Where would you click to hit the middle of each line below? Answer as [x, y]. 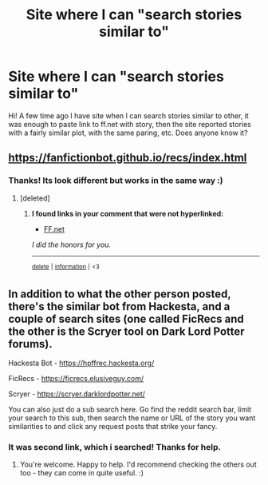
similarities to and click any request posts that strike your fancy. [113, 427]
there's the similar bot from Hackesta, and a [119, 306]
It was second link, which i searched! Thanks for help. [115, 447]
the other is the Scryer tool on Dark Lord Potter [126, 331]
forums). [31, 344]
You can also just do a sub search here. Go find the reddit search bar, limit [130, 410]
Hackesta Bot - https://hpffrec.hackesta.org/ [81, 363]
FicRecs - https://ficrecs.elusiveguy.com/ [76, 379]
